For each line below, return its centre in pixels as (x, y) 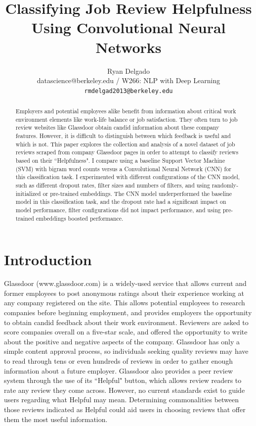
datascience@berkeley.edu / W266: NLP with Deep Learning (128, 80)
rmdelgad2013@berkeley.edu (128, 91)
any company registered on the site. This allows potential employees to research (125, 303)
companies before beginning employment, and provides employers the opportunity (128, 312)
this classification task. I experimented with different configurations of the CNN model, (128, 177)
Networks (128, 47)
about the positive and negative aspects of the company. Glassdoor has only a (122, 341)
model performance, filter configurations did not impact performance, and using (118, 210)
